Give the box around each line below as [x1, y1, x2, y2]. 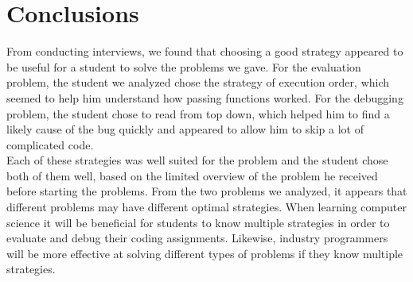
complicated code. [6, 136, 94, 153]
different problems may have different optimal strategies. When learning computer [6, 199, 407, 215]
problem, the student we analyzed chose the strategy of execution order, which [6, 74, 390, 91]
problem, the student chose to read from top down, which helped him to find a [6, 105, 390, 122]
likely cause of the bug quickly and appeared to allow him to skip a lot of [6, 121, 364, 137]
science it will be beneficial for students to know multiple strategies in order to [6, 214, 390, 230]
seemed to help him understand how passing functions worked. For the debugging [6, 89, 403, 106]
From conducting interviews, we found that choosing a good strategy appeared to [6, 43, 403, 60]
